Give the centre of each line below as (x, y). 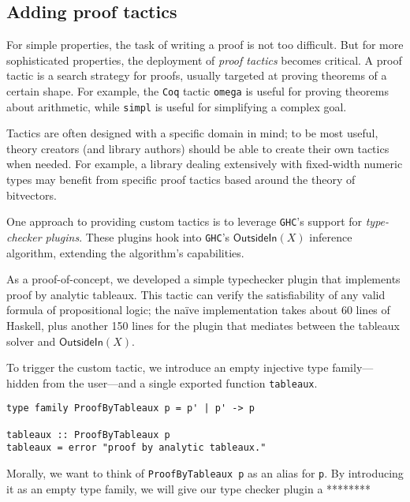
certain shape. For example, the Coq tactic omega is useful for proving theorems (198, 90)
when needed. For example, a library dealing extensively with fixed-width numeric (205, 164)
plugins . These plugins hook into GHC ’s (138, 236)
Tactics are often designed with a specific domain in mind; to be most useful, (192, 133)
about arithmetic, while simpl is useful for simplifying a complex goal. (177, 106)
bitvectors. (32, 195)
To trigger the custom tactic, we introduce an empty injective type (168, 367)
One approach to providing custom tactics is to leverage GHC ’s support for (184, 221)
